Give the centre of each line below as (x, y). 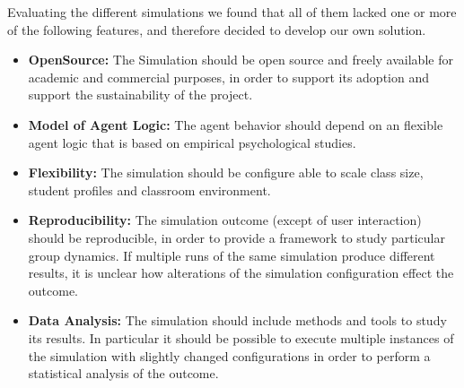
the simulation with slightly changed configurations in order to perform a (229, 355)
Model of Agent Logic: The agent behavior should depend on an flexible (236, 124)
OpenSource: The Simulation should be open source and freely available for (241, 60)
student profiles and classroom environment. (149, 190)
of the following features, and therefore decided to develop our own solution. (217, 29)
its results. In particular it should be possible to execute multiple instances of (241, 337)
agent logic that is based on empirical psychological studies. (192, 142)
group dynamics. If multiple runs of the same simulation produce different (232, 255)
